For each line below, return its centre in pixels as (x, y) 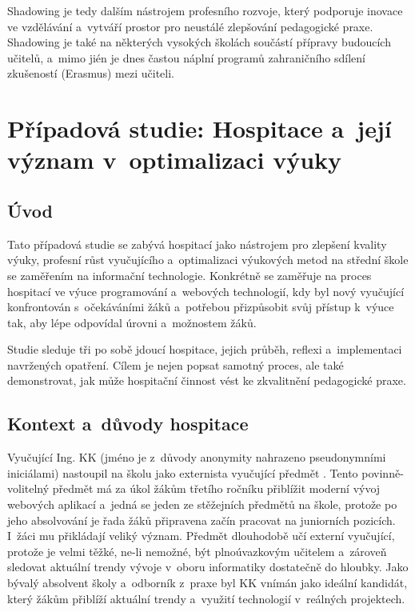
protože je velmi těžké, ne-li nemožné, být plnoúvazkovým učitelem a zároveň (197, 551)
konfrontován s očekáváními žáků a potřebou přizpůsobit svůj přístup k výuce (201, 307)
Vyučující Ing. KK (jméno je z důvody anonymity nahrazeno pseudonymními (197, 457)
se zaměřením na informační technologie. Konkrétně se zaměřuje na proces (190, 275)
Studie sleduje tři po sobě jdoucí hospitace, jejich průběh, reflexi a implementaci (205, 349)
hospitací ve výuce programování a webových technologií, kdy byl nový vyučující (206, 291)
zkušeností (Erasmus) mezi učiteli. (91, 73)
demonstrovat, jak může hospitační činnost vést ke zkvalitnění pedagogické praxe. (207, 380)
